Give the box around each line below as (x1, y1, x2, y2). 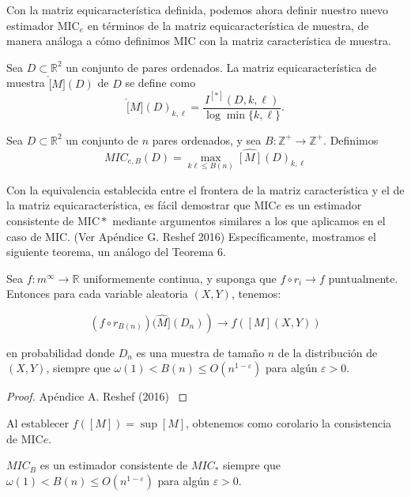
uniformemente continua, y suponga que (83, 269, 277, 286)
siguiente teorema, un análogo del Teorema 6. (6, 243, 226, 260)
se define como (125, 74, 196, 91)
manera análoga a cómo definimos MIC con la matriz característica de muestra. (6, 32, 391, 49)
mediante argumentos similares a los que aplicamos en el (112, 212, 386, 228)
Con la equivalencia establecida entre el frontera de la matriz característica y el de (6, 181, 405, 198)
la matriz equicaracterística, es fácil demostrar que (6, 197, 251, 213)
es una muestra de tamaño (136, 344, 265, 360)
